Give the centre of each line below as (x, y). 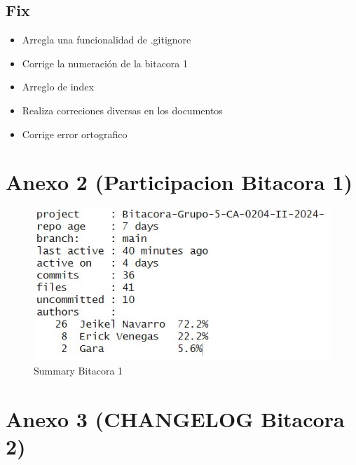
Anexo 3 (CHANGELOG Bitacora (175, 418)
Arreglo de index (58, 87)
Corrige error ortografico (75, 134)
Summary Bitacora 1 (78, 370)
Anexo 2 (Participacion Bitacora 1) (179, 182)
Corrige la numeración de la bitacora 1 (105, 63)
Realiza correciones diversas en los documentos (122, 110)
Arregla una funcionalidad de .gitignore (107, 40)
